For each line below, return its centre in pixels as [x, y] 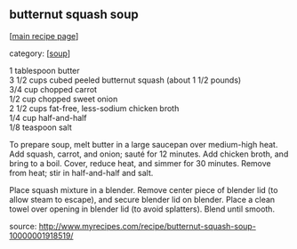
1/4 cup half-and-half [48, 117]
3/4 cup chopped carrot [53, 89]
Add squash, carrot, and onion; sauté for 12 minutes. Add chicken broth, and [149, 154]
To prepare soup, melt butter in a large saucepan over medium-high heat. [144, 144]
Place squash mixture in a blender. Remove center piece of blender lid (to [144, 189]
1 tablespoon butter [44, 70]
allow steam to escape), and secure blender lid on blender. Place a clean [142, 199]
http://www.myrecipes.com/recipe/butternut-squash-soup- [147, 226]
